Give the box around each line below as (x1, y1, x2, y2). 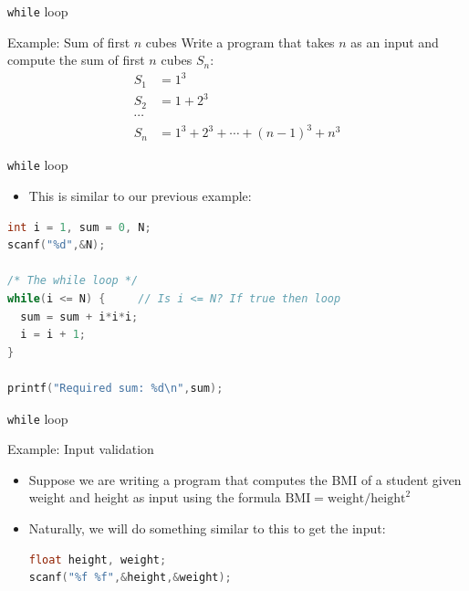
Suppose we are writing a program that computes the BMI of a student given (28, 470, 462, 489)
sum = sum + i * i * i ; (20, 310, 139, 323)
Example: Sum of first (7, 32, 130, 51)
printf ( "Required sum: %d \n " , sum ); (7, 381, 224, 395)
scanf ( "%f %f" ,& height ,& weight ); (28, 571, 232, 585)
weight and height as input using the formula (28, 488, 281, 507)
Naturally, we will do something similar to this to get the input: (28, 519, 386, 537)
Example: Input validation (7, 439, 154, 459)
